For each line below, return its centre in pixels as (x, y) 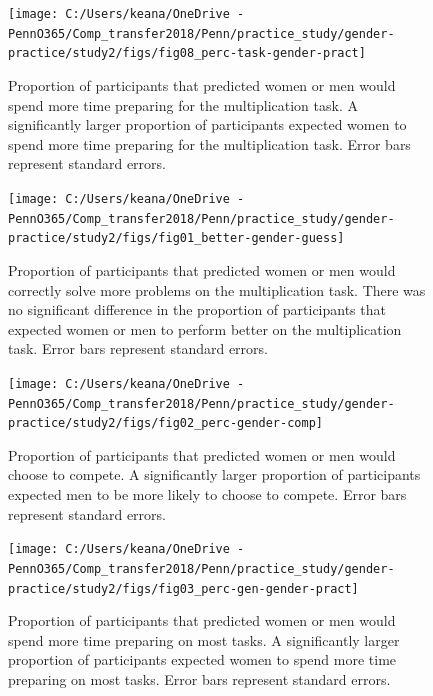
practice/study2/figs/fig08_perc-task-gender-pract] (187, 53)
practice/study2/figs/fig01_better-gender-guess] (176, 238)
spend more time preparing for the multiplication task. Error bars (209, 143)
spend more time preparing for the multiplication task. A (183, 104)
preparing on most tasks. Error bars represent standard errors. (199, 678)
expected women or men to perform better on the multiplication (205, 328)
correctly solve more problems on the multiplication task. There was (217, 289)
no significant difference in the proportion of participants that (197, 309)
